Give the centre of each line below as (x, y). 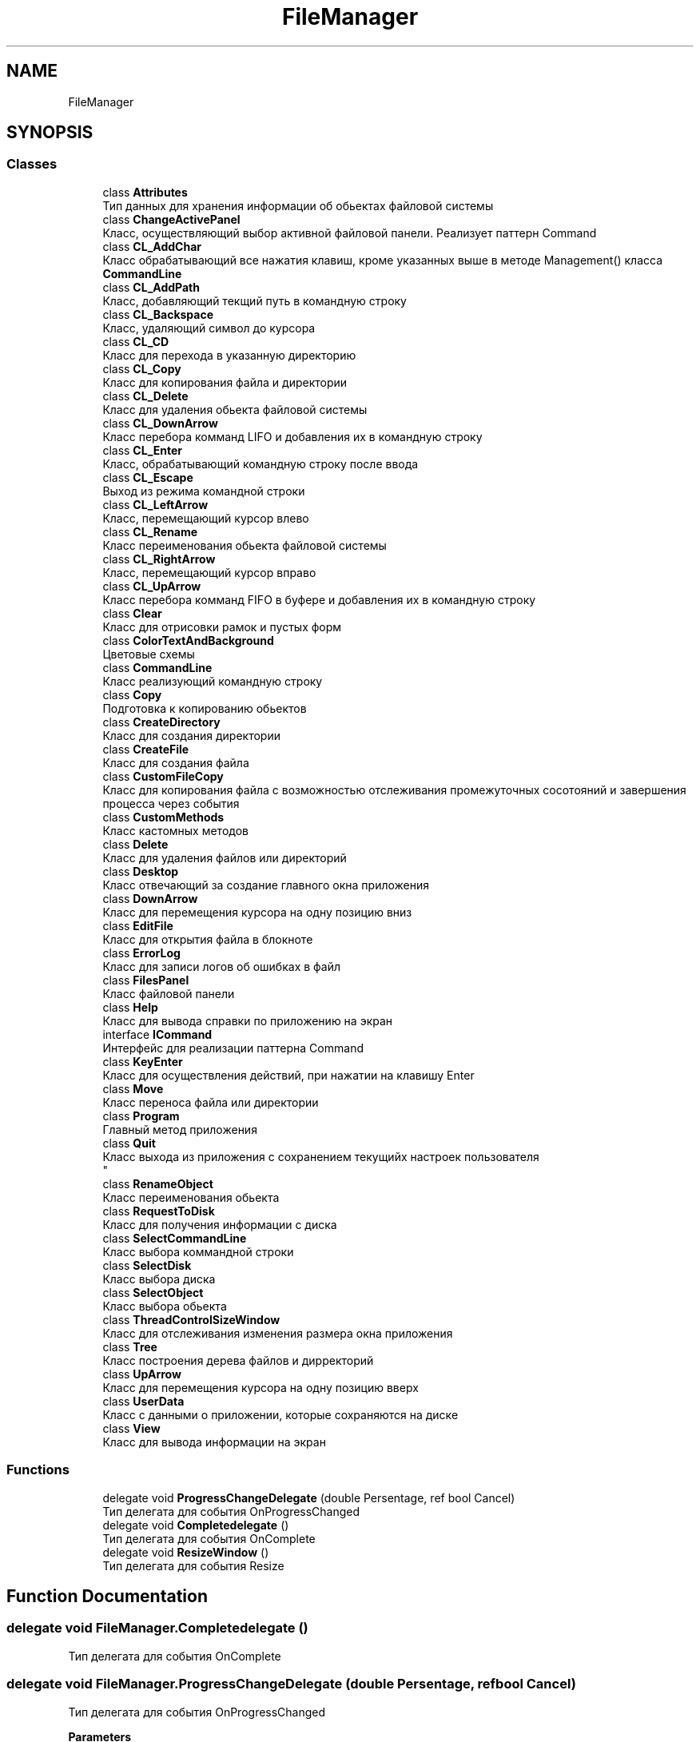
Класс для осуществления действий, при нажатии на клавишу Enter (288, 1075)
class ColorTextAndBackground (188, 640)
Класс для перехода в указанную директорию (229, 355)
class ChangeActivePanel (171, 219)
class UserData (143, 1401)
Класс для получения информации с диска (220, 1224)
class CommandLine (157, 667)
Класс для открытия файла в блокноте (208, 939)
